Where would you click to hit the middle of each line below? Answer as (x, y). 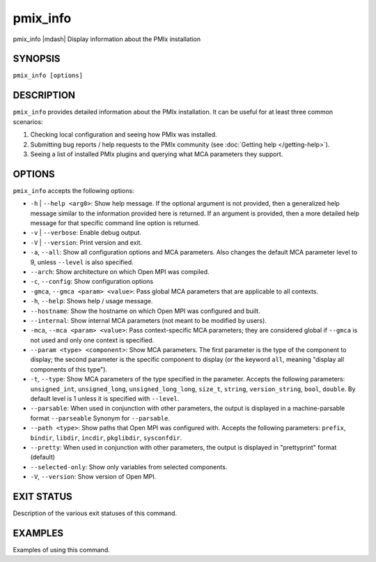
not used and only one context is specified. (92, 340)
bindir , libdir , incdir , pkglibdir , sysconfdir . (106, 438)
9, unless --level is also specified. (82, 262)
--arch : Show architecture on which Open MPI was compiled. (120, 271)
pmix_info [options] (48, 76)
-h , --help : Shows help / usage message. (92, 301)
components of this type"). (69, 369)
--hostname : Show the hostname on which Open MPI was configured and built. (145, 311)
